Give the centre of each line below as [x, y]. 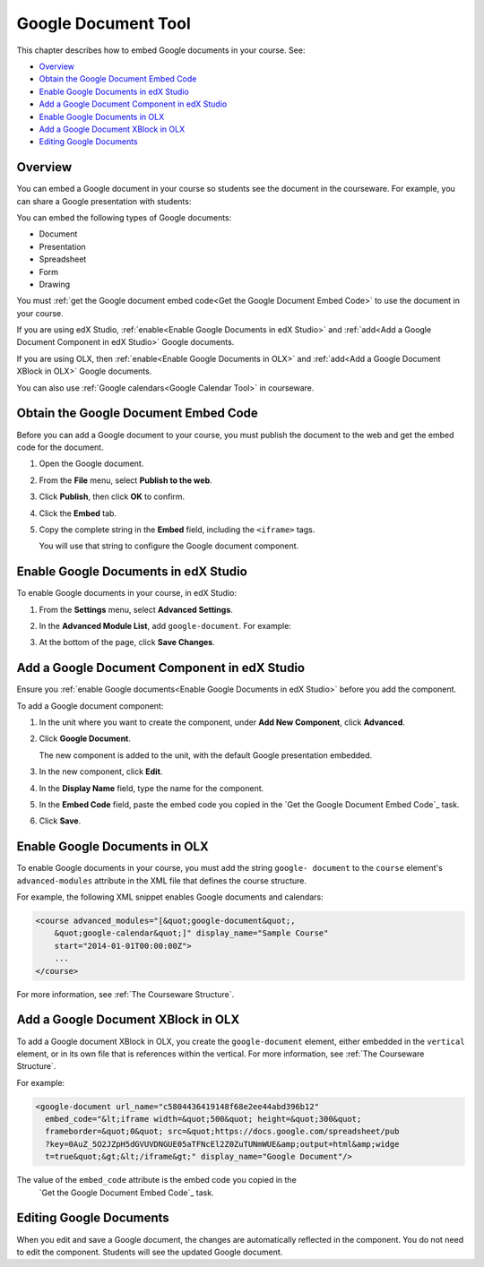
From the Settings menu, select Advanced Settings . [136, 609]
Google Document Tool [104, 23]
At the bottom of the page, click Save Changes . [127, 642]
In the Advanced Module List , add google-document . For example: [165, 625]
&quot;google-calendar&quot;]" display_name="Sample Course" [191, 933]
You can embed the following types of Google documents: [124, 217]
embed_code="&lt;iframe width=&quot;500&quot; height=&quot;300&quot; [203, 1119]
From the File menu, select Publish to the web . [125, 480]
